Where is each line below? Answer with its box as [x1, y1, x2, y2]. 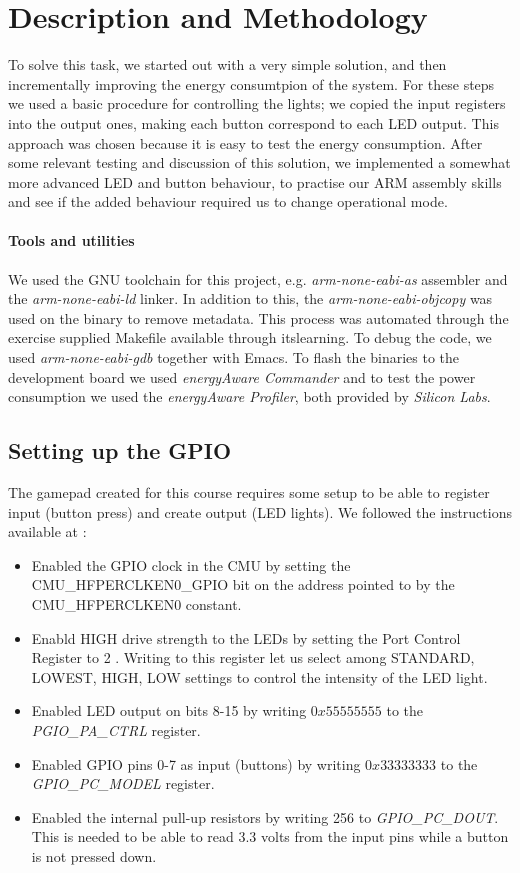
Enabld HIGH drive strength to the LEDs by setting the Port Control [31, 627, 461, 648]
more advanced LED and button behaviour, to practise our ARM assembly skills [8, 171, 502, 192]
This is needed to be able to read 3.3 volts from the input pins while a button [31, 826, 509, 847]
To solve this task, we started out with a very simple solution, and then [8, 54, 447, 75]
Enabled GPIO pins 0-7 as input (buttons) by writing [31, 753, 361, 774]
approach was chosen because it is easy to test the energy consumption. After [8, 132, 483, 153]
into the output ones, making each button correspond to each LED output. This [8, 112, 499, 133]
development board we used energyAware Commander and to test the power [8, 366, 476, 387]
